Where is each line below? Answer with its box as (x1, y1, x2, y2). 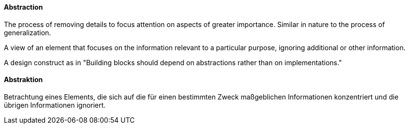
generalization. (4, 28, 51, 37)
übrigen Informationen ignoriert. (4, 100, 106, 109)
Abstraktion (4, 75, 43, 84)
